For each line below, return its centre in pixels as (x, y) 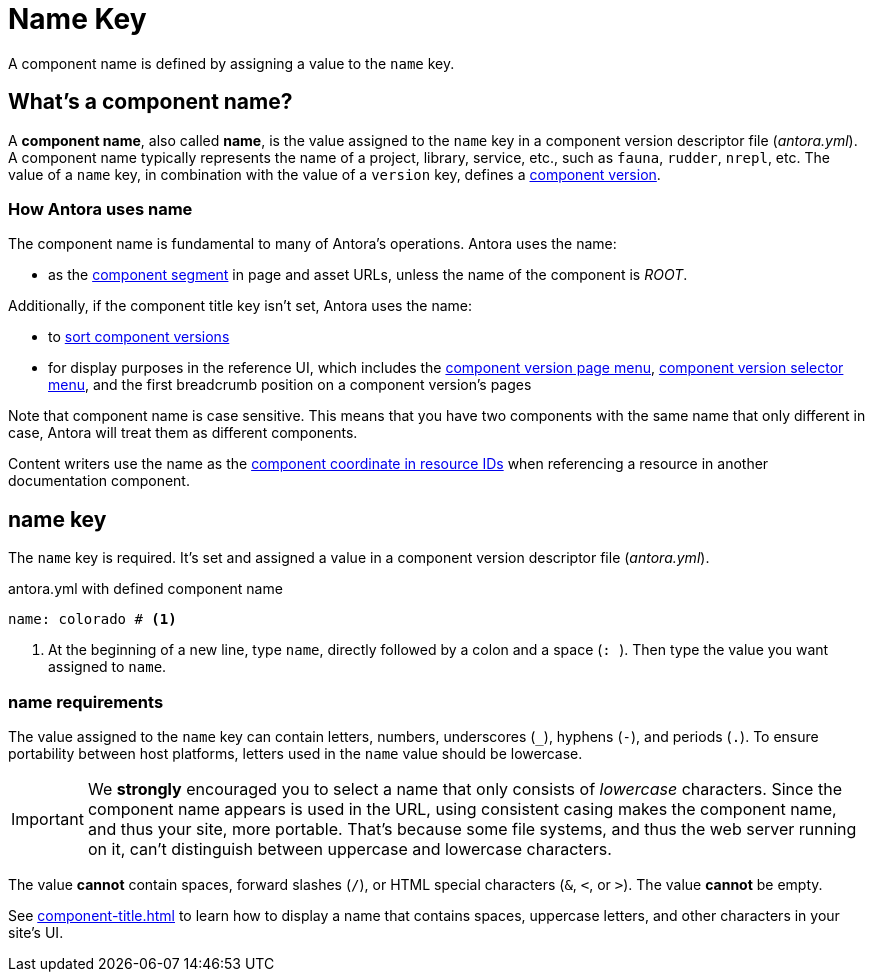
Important (47, 818)
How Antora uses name (100, 208)
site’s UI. (36, 932)
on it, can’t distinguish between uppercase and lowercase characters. (349, 848)
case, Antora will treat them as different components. (183, 433)
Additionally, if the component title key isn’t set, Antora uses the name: (240, 306)
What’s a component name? (150, 102)
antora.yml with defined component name (145, 589)
